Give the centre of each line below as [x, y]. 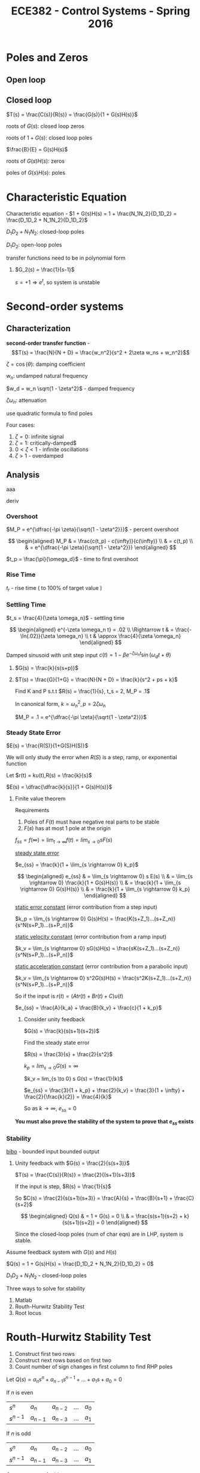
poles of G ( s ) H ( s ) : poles [36, 173]
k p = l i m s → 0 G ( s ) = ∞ [51, 1066]
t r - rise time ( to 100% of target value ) [54, 588]
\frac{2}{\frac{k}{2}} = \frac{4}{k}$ [68, 1097]
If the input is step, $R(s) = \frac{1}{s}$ [63, 1186]
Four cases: [21, 425]
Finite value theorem [40, 798]
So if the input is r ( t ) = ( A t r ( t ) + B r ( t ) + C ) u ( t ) [69, 996]
